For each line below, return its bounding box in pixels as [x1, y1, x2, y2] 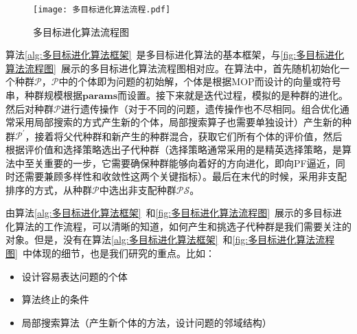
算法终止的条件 [21, 292, 89, 307]
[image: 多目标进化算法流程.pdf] [33, 5, 171, 14]
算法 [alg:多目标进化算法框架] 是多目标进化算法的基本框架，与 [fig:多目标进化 [5, 47, 345, 62]
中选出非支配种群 [99, 182, 176, 197]
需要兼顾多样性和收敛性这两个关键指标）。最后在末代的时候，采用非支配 [24, 169, 347, 183]
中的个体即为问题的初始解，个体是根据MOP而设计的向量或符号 [58, 74, 341, 89]
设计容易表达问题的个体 [21, 269, 128, 283]
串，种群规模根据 [5, 88, 82, 102]
